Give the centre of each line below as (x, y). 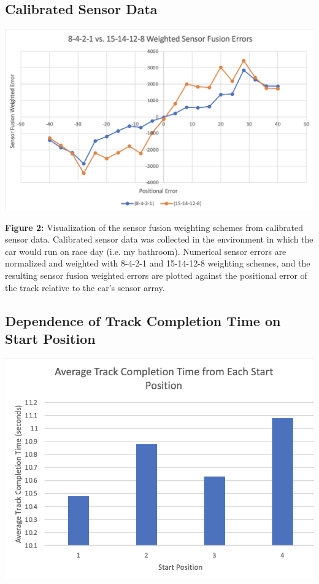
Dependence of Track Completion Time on (143, 320)
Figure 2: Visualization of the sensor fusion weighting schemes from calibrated (154, 227)
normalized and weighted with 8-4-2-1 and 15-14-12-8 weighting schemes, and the (158, 263)
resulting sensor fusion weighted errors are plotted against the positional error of (156, 275)
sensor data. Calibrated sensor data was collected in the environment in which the (159, 239)
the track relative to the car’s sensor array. (85, 287)
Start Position (50, 338)
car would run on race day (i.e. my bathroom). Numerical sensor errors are (146, 251)
